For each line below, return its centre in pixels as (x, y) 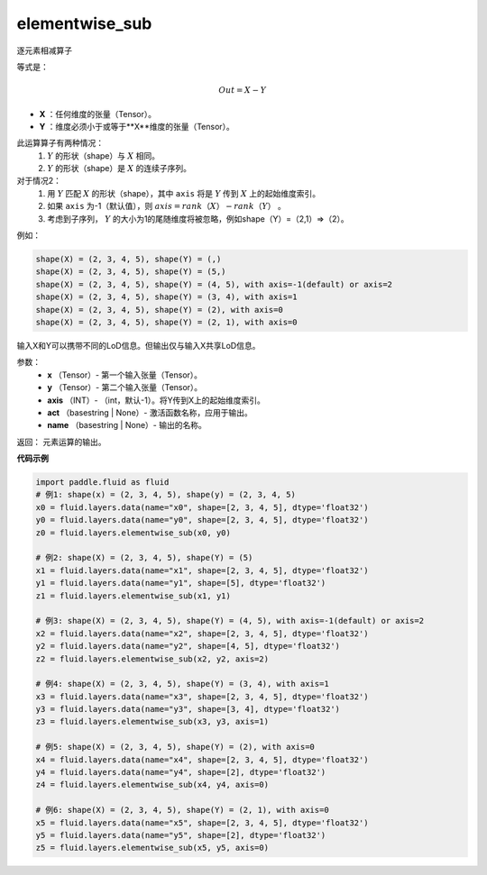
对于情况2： (39, 181)
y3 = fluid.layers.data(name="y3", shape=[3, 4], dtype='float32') (188, 709)
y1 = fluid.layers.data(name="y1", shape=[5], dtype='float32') (181, 583)
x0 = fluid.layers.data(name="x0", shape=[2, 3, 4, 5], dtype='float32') (202, 507)
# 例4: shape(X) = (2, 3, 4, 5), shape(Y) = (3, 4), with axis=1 (182, 684)
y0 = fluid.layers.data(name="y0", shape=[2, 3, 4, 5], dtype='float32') (202, 520)
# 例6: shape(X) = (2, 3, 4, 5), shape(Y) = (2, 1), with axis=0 (182, 810)
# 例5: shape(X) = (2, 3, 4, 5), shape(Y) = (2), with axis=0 (175, 747)
